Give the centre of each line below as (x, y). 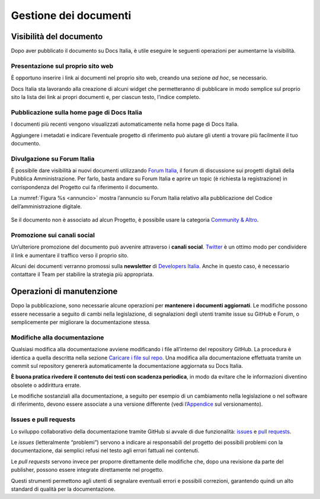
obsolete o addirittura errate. (46, 385)
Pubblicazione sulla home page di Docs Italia (76, 112)
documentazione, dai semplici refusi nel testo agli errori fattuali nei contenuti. (105, 450)
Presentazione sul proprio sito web (62, 66)
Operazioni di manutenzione (64, 292)
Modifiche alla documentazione (57, 337)
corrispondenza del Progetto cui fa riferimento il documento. (85, 187)
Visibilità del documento (57, 36)
